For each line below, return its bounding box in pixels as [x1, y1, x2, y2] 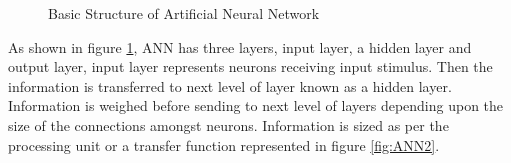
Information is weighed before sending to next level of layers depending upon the [8, 95, 504, 116]
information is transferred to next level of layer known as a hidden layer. [8, 75, 452, 96]
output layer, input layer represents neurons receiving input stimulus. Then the [8, 56, 493, 77]
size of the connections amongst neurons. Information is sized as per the [8, 114, 449, 135]
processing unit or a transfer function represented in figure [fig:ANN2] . [8, 134, 440, 155]
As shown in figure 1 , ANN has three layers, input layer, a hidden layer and [8, 36, 472, 57]
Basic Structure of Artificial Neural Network [48, 3, 320, 23]
